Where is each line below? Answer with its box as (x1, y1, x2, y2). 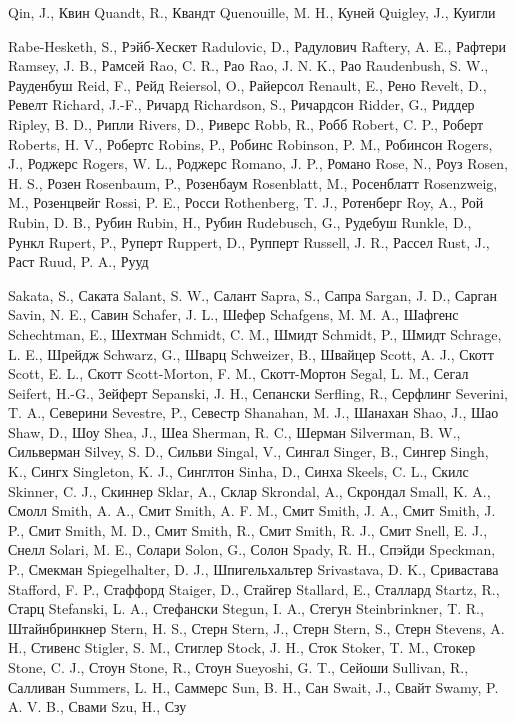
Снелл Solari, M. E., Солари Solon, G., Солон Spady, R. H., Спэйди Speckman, (8, 539, 496, 560)
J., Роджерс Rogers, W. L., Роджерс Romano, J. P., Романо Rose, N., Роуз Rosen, (8, 153, 508, 174)
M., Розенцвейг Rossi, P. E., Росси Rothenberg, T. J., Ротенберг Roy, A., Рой (8, 192, 484, 213)
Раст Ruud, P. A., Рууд (8, 251, 149, 272)
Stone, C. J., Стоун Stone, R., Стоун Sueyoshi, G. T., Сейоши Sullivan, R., (8, 657, 469, 677)
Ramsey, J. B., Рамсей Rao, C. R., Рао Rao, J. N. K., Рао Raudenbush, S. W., (8, 55, 489, 76)
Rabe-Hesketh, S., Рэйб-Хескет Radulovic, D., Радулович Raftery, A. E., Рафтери (8, 35, 506, 56)
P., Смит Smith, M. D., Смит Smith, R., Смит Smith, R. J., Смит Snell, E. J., (8, 519, 488, 540)
